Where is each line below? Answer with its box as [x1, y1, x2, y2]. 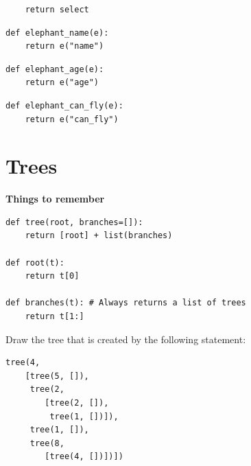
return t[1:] [25, 312, 84, 322]
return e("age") [25, 78, 99, 88]
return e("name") [25, 41, 104, 51]
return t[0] [25, 271, 80, 281]
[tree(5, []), [25, 371, 89, 381]
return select [25, 5, 89, 14]
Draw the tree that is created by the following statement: [5, 331, 246, 346]
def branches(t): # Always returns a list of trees [5, 298, 246, 308]
